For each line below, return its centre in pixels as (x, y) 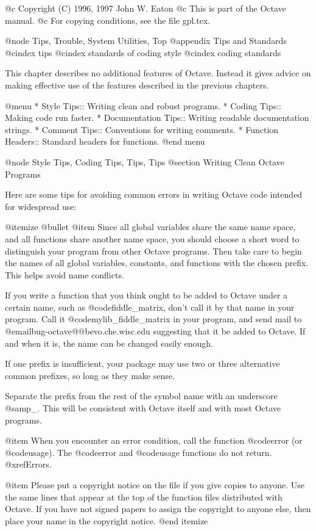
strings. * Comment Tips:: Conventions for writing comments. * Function (142, 129)
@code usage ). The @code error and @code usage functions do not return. (139, 452)
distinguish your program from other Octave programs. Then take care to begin (153, 251)
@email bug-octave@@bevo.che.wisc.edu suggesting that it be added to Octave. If (155, 331)
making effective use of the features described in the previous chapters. (137, 85)
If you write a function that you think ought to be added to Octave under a (146, 295)
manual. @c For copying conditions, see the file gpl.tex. (108, 20)
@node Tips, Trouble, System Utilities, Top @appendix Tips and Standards (146, 41)
